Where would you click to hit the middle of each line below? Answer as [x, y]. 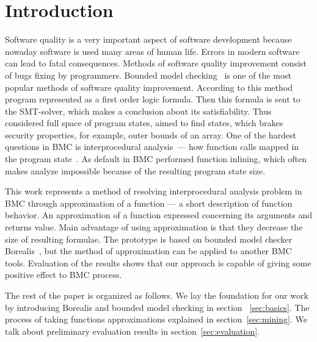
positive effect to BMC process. [64, 275]
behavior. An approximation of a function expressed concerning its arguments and [158, 215]
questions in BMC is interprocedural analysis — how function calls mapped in [152, 147]
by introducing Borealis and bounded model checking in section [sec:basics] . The [157, 307]
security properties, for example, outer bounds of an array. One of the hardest [151, 134]
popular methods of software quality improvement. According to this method [149, 87]
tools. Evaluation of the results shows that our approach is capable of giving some [158, 262]
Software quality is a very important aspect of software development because [148, 39]
